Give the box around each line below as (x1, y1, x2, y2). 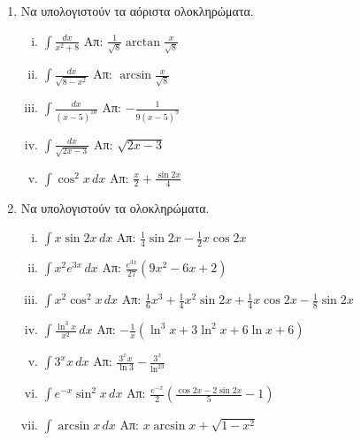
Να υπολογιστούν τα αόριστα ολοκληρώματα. (20, 2, 254, 19)
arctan (126, 35, 161, 49)
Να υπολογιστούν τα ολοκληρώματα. (20, 198, 210, 217)
